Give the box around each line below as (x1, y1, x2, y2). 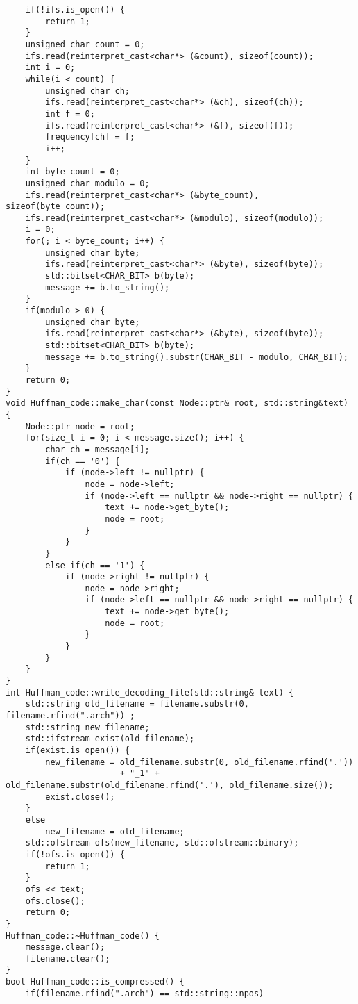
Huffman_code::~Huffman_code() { (6, 930, 160, 941)
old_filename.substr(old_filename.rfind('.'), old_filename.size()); (6, 780, 334, 790)
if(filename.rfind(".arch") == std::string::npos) (25, 988, 264, 998)
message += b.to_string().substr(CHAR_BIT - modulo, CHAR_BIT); (45, 352, 348, 362)
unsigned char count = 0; (25, 39, 145, 49)
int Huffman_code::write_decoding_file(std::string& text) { (6, 687, 294, 698)
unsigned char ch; (45, 85, 130, 96)
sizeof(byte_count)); (6, 201, 105, 212)
